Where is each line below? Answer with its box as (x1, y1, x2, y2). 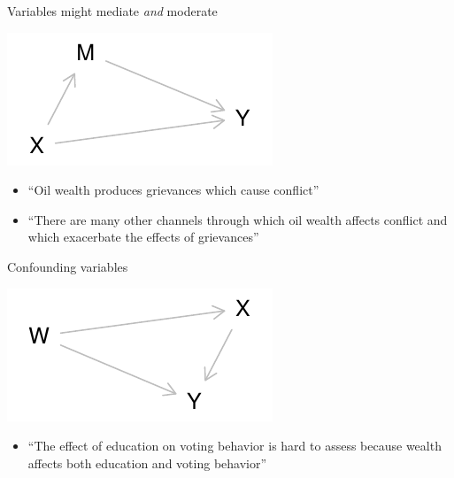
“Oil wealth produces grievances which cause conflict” (27, 181, 319, 199)
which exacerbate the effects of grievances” (27, 227, 259, 246)
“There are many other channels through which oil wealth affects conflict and (27, 210, 448, 228)
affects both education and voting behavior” (27, 453, 267, 472)
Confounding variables (7, 257, 128, 275)
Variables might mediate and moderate (7, 2, 218, 19)
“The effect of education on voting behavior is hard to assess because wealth (27, 436, 442, 455)
